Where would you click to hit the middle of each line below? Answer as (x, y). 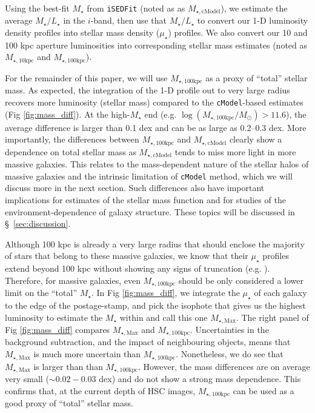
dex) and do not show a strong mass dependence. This (200, 378)
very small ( (27, 378)
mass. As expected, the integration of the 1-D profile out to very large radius (148, 90)
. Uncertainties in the (229, 329)
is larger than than (68, 366)
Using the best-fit (37, 8)
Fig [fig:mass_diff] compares (58, 329)
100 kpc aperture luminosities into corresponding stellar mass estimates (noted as (156, 45)
